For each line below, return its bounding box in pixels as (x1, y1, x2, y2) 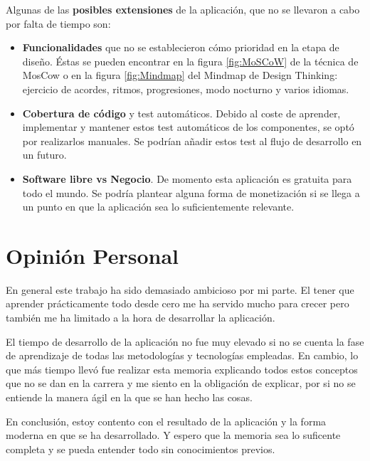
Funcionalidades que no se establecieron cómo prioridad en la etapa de (22, 40, 339, 55)
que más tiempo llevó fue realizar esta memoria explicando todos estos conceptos (6, 361, 358, 376)
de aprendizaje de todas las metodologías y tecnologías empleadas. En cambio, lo (6, 348, 359, 363)
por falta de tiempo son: (6, 16, 111, 31)
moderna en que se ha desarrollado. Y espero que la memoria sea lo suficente (6, 428, 341, 443)
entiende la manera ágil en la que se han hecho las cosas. (6, 390, 253, 404)
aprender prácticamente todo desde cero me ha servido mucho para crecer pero (6, 296, 349, 311)
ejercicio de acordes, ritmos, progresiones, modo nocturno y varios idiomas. (22, 81, 349, 96)
